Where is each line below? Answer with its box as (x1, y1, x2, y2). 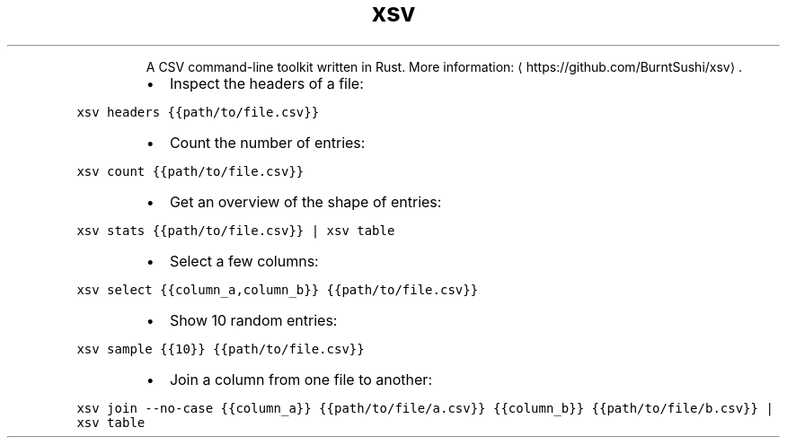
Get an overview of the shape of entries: (169, 192, 442, 211)
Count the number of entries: (169, 133, 366, 152)
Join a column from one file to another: (169, 370, 432, 388)
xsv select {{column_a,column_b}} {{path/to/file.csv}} (76, 282, 479, 297)
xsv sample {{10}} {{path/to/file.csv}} (76, 341, 365, 356)
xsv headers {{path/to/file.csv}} (76, 104, 320, 119)
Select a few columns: (169, 251, 319, 270)
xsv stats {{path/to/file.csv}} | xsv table (76, 222, 395, 238)
